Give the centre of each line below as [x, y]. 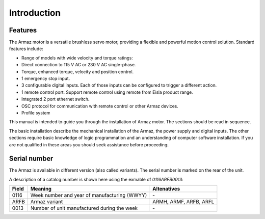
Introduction [35, 13]
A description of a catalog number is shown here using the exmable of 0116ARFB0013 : [96, 179]
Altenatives [166, 189]
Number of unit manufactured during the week [84, 208]
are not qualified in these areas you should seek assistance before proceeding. [89, 144]
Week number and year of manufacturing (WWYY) [89, 195]
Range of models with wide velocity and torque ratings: [77, 58]
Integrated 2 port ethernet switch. [55, 99]
